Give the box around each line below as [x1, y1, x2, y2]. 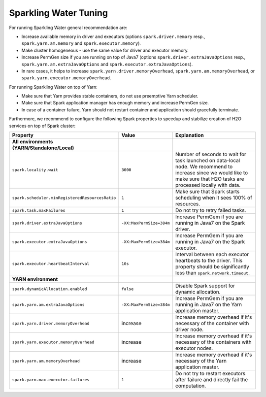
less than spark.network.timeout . [175, 269, 250, 276]
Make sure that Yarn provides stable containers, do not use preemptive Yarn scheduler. [21, 93, 199, 99]
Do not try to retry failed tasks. [175, 207, 246, 214]
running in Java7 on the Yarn [175, 301, 242, 308]
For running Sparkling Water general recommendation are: [9, 25, 128, 31]
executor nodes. [175, 345, 213, 352]
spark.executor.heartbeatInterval [12, 261, 90, 266]
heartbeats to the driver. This [175, 257, 243, 264]
